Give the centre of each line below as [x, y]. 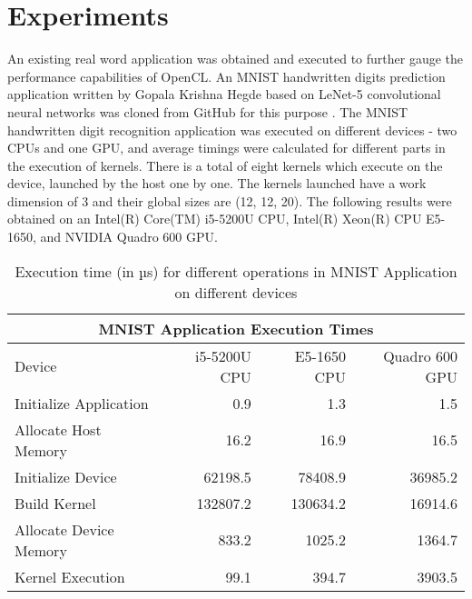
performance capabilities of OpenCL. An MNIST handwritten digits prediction [226, 76]
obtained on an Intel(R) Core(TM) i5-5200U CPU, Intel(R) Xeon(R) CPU [215, 219]
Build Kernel [55, 503]
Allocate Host [58, 429]
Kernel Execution [70, 576]
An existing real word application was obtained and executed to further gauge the [235, 59]
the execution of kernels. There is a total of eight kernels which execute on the [225, 165]
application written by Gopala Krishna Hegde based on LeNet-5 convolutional [224, 94]
